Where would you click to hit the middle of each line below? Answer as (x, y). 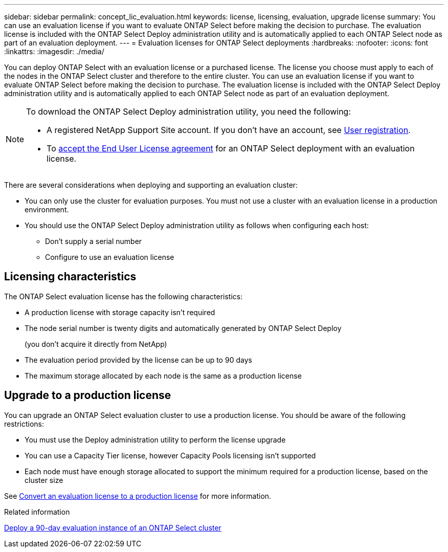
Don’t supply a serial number (94, 241)
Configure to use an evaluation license (110, 257)
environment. (47, 209)
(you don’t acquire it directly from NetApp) (96, 344)
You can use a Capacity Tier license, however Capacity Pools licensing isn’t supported (170, 455)
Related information (37, 512)
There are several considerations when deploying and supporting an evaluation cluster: (151, 185)
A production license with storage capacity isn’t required (120, 312)
